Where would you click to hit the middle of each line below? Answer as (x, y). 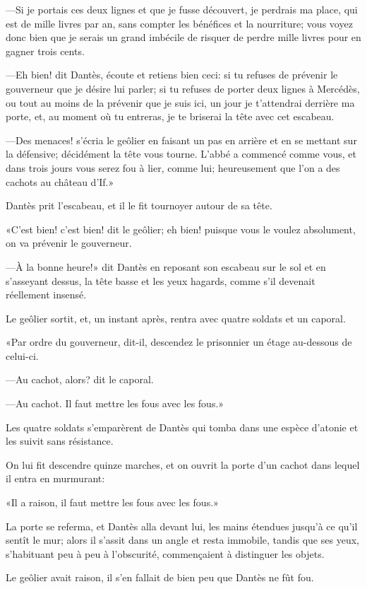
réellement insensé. (46, 294)
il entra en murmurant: (55, 478)
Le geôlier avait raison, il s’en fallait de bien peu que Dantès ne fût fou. (160, 577)
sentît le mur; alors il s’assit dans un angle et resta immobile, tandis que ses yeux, (182, 540)
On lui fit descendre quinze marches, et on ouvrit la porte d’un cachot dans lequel (183, 464)
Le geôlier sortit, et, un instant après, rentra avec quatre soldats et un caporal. (176, 318)
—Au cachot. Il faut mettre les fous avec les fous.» (115, 403)
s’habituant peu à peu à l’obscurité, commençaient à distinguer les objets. (165, 553)
